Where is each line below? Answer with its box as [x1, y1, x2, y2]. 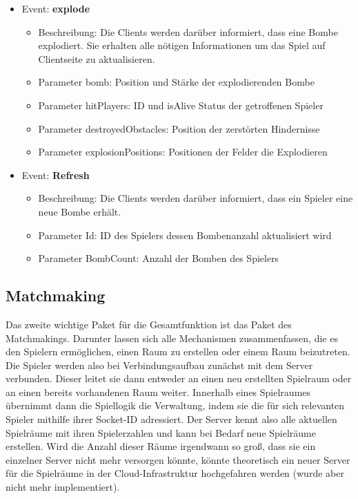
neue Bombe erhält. [38, 204, 121, 218]
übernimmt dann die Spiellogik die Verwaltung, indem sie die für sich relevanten [6, 398, 345, 413]
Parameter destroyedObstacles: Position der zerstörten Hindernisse [38, 121, 320, 135]
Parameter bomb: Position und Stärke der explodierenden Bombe [38, 75, 315, 89]
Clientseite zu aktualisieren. [38, 51, 155, 66]
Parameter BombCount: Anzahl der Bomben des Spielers [38, 251, 279, 265]
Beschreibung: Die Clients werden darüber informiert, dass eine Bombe [38, 24, 338, 39]
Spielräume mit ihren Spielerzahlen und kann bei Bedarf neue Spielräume [6, 425, 317, 440]
